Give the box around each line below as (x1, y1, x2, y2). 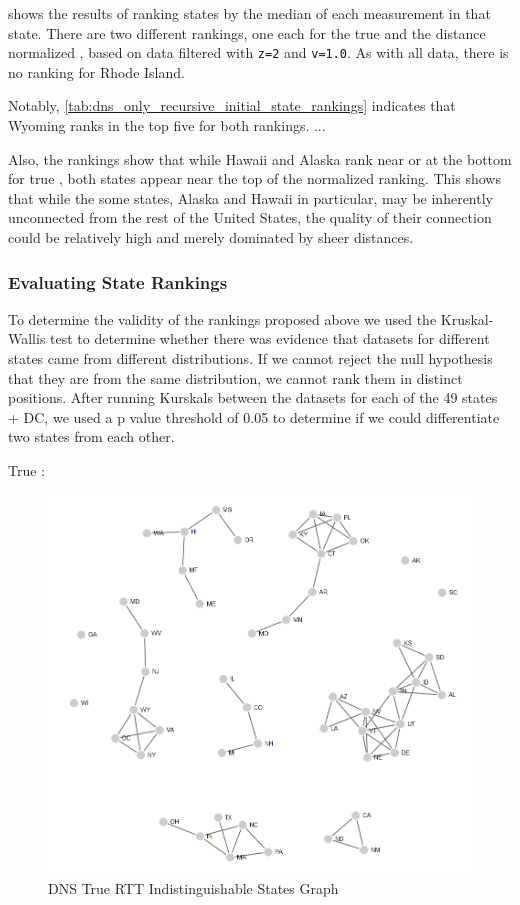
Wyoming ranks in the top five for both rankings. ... (8, 115, 326, 136)
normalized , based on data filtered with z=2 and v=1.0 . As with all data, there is (8, 42, 509, 63)
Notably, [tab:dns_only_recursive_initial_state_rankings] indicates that (8, 95, 456, 116)
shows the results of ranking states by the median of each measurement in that (8, 3, 491, 23)
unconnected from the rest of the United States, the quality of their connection (8, 207, 492, 228)
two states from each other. (8, 426, 175, 447)
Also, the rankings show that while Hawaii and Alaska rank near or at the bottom (8, 148, 512, 169)
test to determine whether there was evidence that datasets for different (50, 328, 490, 349)
